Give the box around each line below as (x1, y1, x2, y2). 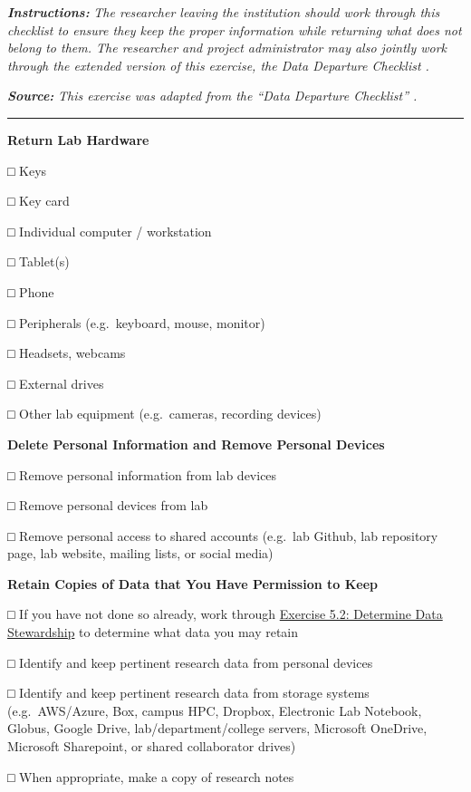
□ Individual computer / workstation (7, 221, 212, 240)
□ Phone (7, 282, 54, 301)
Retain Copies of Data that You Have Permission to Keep (7, 574, 379, 593)
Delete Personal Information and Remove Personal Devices (7, 434, 385, 453)
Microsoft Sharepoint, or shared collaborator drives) (7, 737, 296, 756)
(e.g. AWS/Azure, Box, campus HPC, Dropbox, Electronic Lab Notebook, (7, 700, 422, 720)
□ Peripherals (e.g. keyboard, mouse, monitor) (7, 313, 265, 332)
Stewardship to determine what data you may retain (7, 623, 299, 642)
